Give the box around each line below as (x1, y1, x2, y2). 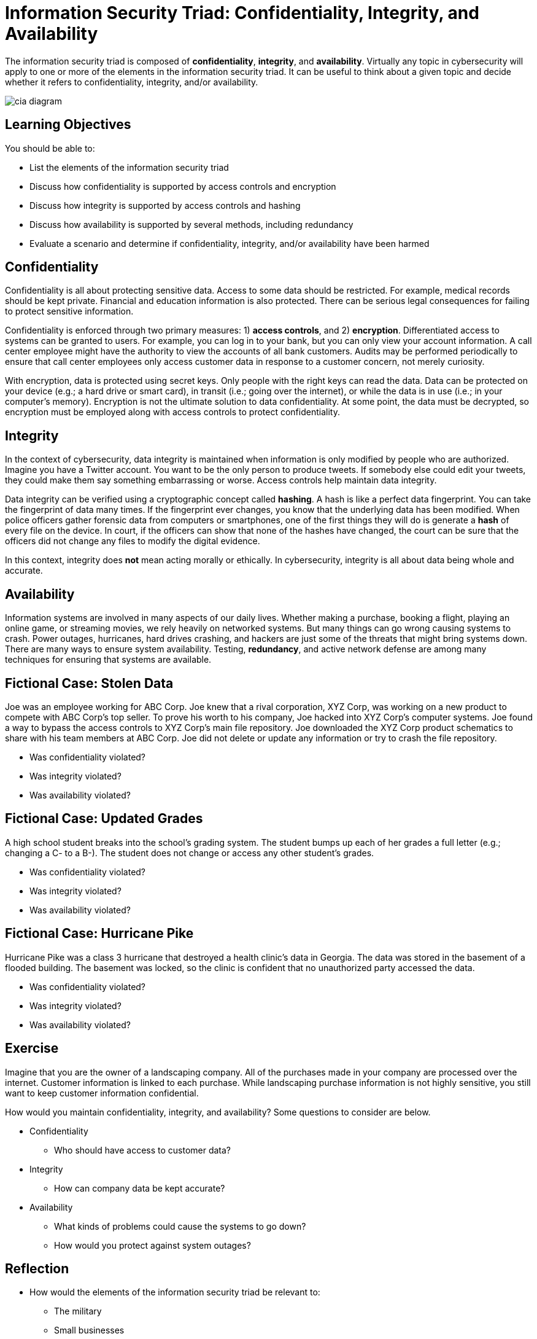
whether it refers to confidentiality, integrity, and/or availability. (5, 76, 258, 87)
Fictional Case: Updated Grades (5, 811, 203, 827)
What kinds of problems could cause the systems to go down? (54, 1220, 306, 1232)
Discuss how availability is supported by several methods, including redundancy (29, 219, 353, 230)
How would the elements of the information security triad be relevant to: (29, 1287, 320, 1298)
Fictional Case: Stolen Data (5, 675, 174, 691)
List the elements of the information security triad (29, 162, 229, 173)
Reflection (5, 1260, 69, 1276)
